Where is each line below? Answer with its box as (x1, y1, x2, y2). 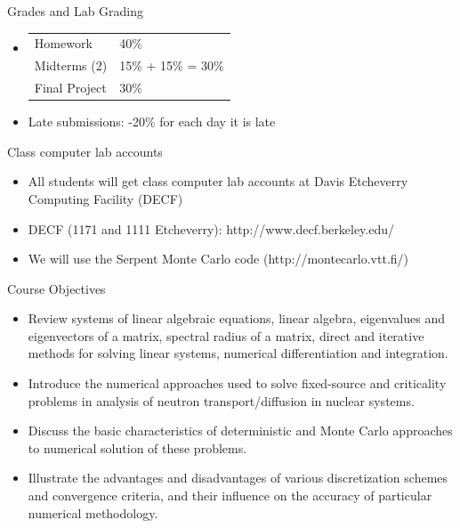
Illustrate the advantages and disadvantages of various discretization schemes (28, 468, 448, 487)
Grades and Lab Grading (7, 2, 144, 20)
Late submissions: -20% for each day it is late (28, 112, 276, 131)
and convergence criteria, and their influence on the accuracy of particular (28, 486, 432, 505)
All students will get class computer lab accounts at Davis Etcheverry (28, 172, 408, 191)
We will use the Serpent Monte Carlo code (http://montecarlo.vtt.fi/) (28, 249, 409, 268)
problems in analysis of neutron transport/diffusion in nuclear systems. (28, 391, 415, 410)
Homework (34, 34, 93, 53)
